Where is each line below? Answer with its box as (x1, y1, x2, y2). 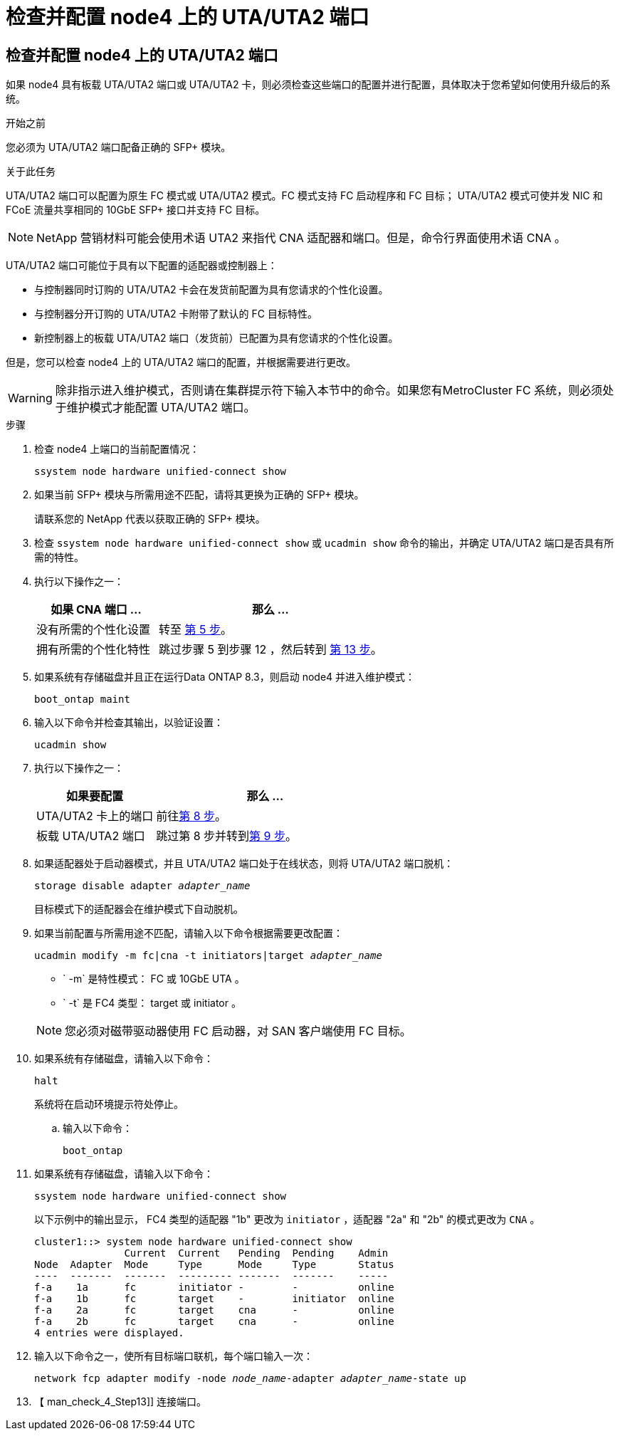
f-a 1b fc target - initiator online (34, 1293, 394, 1305)
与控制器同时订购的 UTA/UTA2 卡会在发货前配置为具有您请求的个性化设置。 (34, 283, 389, 296)
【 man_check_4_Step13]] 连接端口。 (34, 1395, 207, 1408)
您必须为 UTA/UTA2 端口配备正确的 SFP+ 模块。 (6, 141, 231, 154)
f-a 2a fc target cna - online (34, 1304, 394, 1316)
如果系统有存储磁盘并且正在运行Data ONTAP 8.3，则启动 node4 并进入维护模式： (34, 671, 416, 683)
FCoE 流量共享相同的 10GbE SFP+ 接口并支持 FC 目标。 (6, 204, 266, 216)
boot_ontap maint (34, 693, 130, 706)
